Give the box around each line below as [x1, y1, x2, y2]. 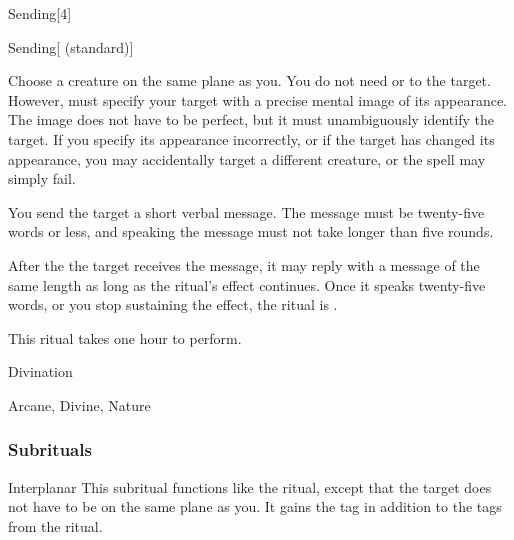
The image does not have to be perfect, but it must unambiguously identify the [8, 109, 494, 130]
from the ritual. [8, 515, 103, 536]
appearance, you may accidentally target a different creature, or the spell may [8, 148, 486, 169]
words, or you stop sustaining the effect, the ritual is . [8, 294, 338, 315]
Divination [8, 361, 73, 382]
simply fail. [8, 168, 76, 189]
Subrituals [8, 437, 92, 462]
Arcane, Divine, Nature [8, 394, 151, 415]
